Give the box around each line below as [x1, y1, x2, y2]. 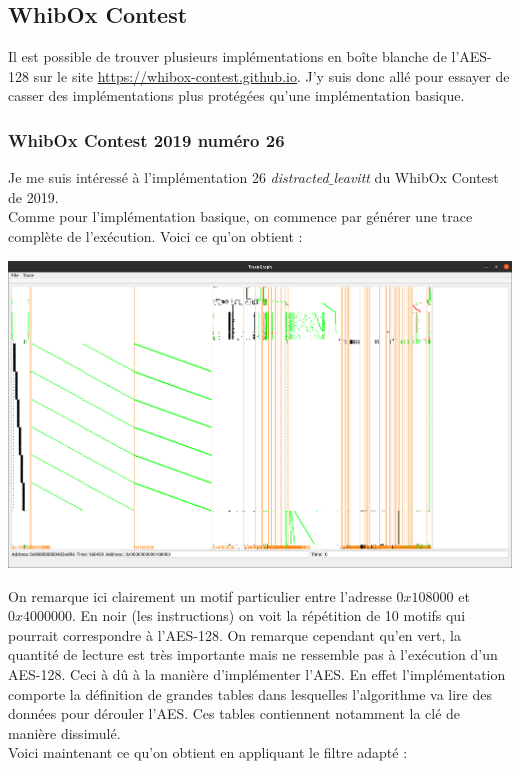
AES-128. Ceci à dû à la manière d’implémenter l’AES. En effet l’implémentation [8, 663, 506, 684]
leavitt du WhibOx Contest [333, 167, 499, 188]
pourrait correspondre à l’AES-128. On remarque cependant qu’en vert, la [8, 624, 461, 645]
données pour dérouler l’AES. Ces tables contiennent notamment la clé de [8, 703, 461, 724]
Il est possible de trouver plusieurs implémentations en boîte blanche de [8, 46, 447, 67]
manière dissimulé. [8, 722, 121, 743]
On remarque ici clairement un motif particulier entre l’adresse [8, 585, 392, 606]
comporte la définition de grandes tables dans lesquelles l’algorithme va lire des [8, 683, 492, 704]
